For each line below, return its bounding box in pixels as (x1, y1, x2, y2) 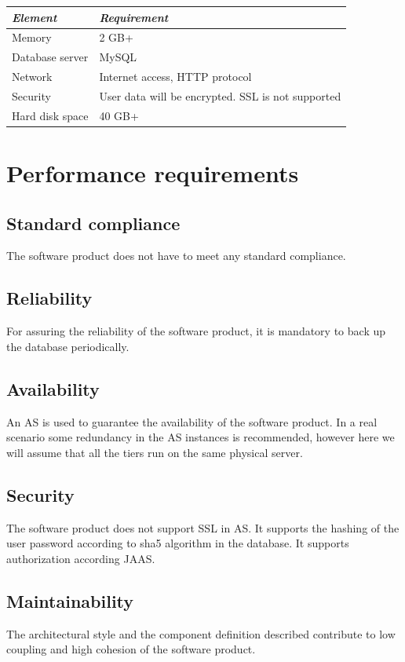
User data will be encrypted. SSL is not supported (99, 87, 341, 104)
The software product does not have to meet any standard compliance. (6, 247, 346, 264)
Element (12, 9, 57, 25)
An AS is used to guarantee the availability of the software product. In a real (6, 413, 378, 430)
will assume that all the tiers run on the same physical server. (6, 444, 303, 460)
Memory (12, 29, 52, 46)
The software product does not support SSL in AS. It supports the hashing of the (6, 519, 400, 536)
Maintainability (6, 588, 134, 613)
